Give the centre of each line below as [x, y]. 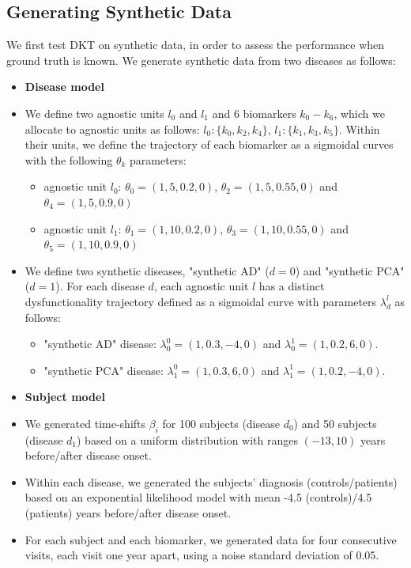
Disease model [64, 87]
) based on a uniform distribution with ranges [188, 439]
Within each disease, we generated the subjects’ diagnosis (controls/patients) [211, 481]
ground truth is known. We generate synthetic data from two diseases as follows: [201, 60]
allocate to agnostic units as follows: [112, 129]
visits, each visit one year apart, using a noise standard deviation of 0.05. [202, 555]
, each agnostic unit [201, 286]
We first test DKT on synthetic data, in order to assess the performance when [196, 45]
